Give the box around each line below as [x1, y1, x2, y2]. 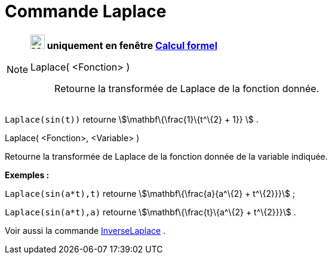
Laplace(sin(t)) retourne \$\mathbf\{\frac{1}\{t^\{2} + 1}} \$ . [5, 114, 259, 124]
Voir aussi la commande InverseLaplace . [5, 225, 166, 236]
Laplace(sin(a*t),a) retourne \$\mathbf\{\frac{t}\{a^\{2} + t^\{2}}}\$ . [5, 206, 296, 217]
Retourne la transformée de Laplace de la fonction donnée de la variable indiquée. [5, 151, 328, 162]
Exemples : [5, 169, 50, 180]
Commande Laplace [5, 1, 167, 22]
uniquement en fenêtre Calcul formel [47, 39, 217, 51]
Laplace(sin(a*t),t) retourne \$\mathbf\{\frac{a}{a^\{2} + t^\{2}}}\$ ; [5, 188, 296, 199]
